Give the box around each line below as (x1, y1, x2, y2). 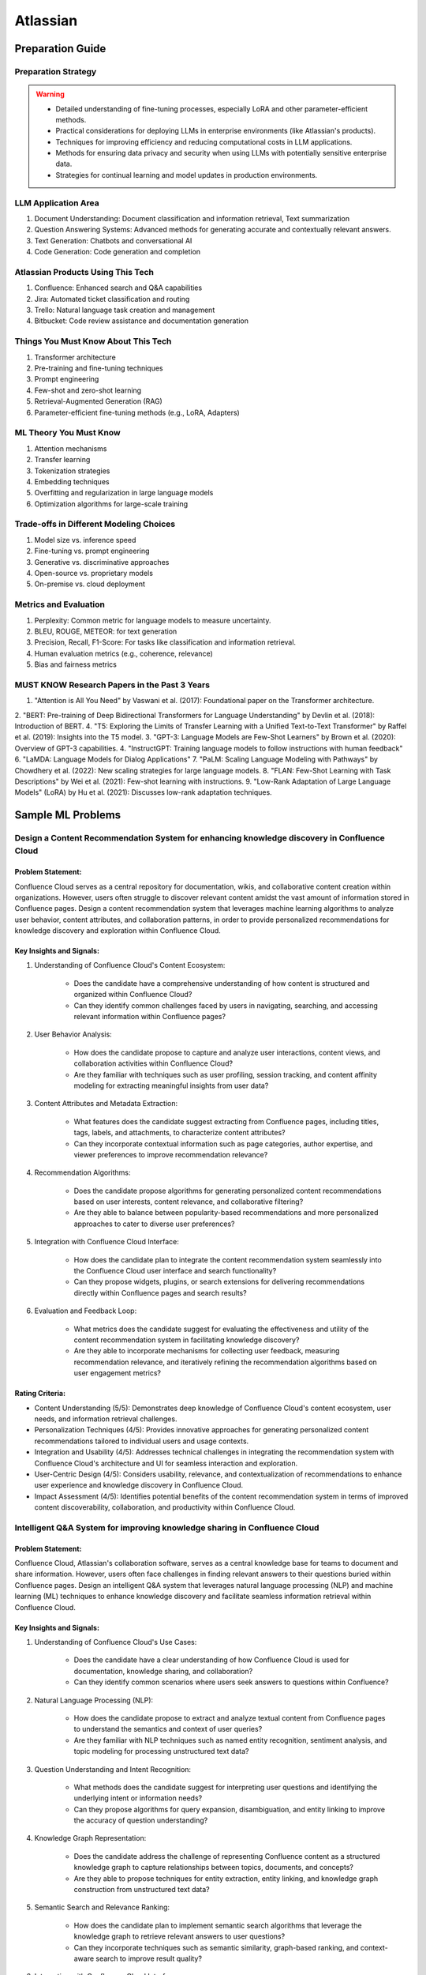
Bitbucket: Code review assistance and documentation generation (34, 316, 248, 325)
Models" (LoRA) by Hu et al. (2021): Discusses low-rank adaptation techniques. (14, 788, 272, 797)
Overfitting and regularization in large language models (34, 488, 214, 498)
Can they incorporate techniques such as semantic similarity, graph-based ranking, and (73, 1943, 359, 1952)
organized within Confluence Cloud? (73, 990, 192, 999)
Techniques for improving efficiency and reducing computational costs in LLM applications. (55, 137, 353, 146)
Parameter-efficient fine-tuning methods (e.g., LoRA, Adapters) (34, 408, 240, 417)
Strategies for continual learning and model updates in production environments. (55, 170, 318, 179)
